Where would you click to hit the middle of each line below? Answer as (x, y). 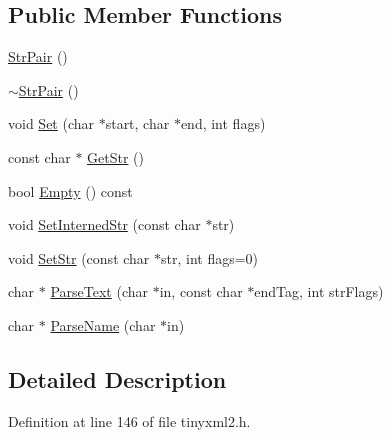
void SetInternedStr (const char (104, 224)
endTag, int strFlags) (319, 291)
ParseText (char (99, 291)
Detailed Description (117, 378)
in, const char (201, 291)
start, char (137, 123)
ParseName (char (103, 324)
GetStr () (115, 156)
